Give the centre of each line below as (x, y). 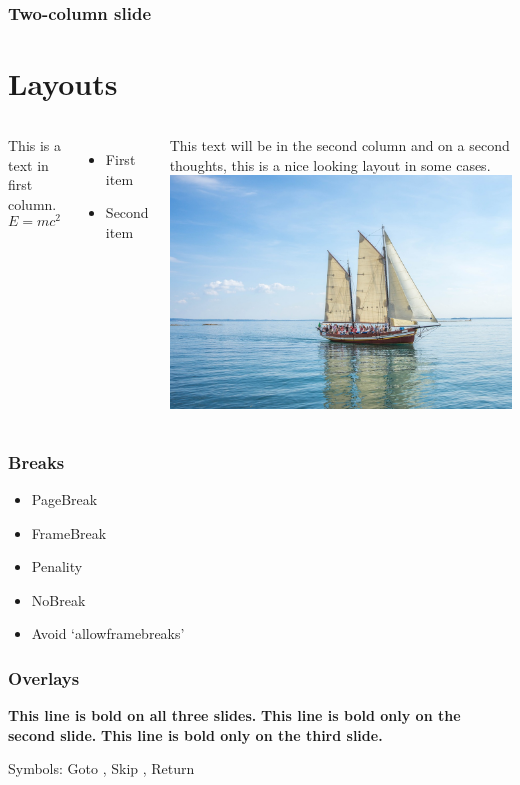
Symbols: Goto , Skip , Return (101, 768)
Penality (57, 566)
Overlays (44, 677)
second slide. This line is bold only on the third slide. (195, 734)
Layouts (63, 83)
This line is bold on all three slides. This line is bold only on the (234, 715)
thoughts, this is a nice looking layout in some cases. (330, 164)
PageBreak (64, 499)
